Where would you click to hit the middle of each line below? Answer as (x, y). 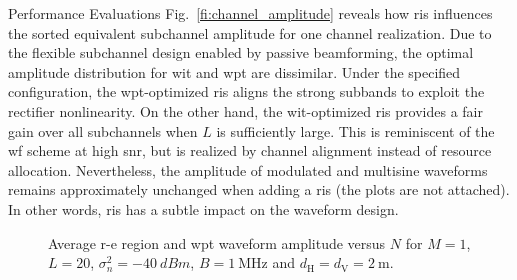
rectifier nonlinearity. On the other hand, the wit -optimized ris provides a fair (245, 110)
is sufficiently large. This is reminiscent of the (355, 130)
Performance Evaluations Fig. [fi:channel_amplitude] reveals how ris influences (250, 13)
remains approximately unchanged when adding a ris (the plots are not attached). (259, 189)
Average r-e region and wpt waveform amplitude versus (217, 242)
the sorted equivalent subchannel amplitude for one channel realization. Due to (250, 32)
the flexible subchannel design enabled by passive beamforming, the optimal (241, 52)
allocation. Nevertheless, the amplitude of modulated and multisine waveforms (248, 169)
